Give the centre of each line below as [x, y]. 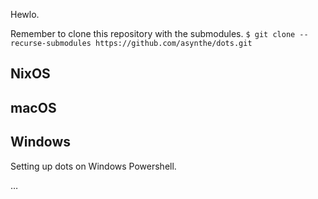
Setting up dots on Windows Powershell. [93, 166]
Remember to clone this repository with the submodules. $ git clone [153, 33]
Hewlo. [25, 14]
